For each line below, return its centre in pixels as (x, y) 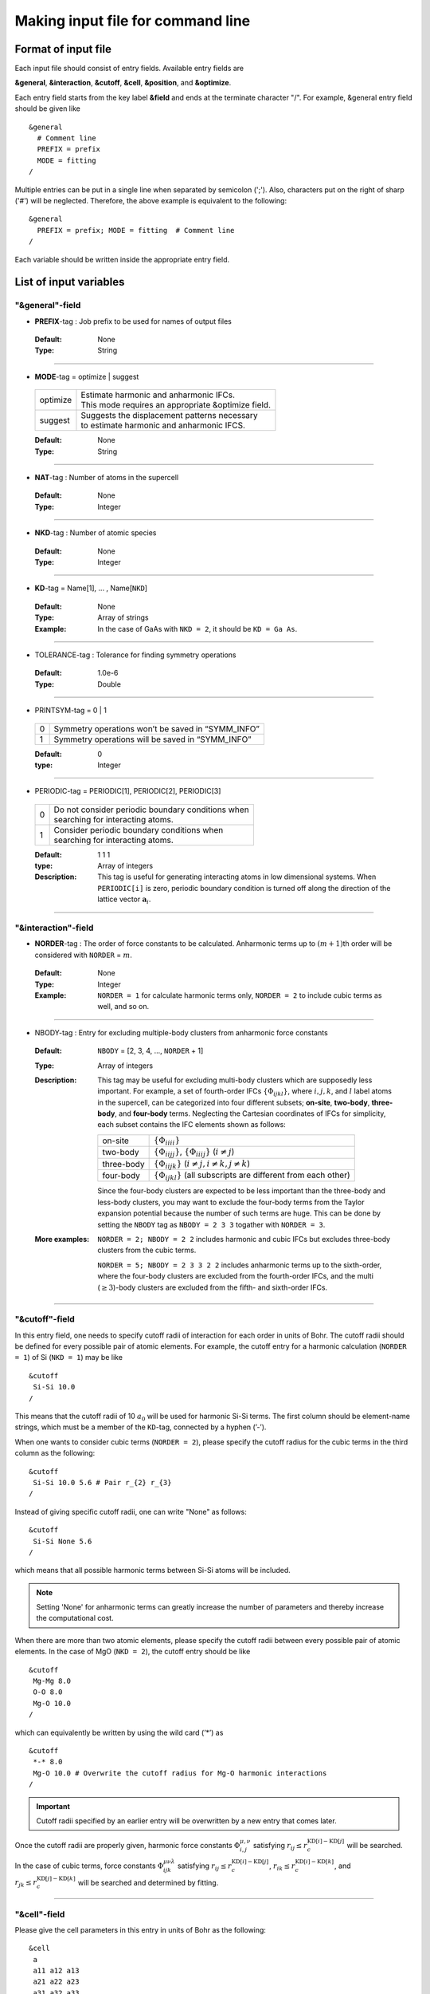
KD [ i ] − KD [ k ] (315, 1862)
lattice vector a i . (124, 900)
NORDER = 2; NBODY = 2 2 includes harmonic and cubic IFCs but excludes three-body (244, 1239)
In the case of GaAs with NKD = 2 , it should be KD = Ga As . (197, 629)
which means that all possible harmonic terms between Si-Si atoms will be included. (152, 1570)
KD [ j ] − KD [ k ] (56, 1878)
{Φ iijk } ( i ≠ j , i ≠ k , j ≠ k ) (202, 1164)
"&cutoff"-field (45, 1319)
